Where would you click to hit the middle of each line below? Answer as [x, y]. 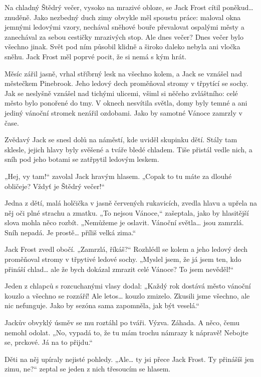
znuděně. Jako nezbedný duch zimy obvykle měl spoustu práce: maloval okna [123, 17]
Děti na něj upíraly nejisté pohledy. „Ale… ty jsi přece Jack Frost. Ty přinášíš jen [129, 359]
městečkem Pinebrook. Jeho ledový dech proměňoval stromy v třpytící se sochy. [126, 83]
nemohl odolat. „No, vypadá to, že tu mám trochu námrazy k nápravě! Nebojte [126, 332]
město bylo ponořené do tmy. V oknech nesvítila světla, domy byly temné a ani [126, 103]
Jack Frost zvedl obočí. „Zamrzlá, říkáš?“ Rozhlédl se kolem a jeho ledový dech [126, 249]
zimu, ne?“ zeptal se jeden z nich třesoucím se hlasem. [88, 369]
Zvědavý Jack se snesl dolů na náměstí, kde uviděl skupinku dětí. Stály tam [121, 139]
